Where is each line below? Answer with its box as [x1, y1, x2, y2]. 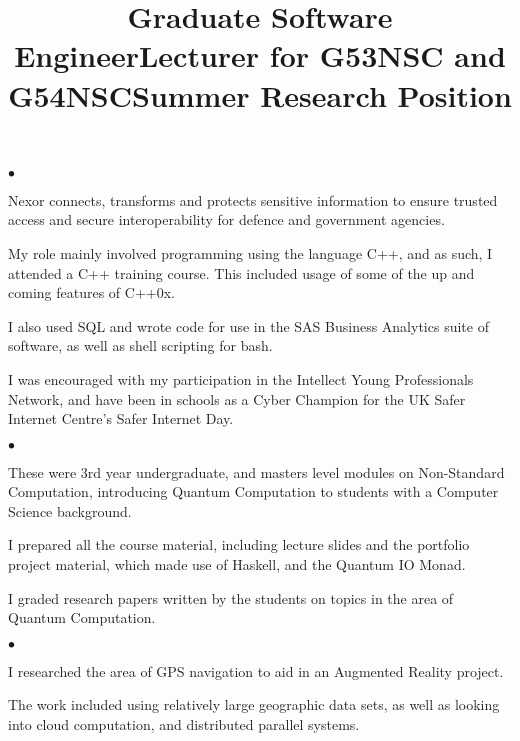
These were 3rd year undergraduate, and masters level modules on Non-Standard [8, 461, 505, 482]
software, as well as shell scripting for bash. [8, 335, 273, 356]
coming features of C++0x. [8, 282, 175, 303]
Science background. [8, 500, 132, 521]
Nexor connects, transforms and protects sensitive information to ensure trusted [8, 189, 498, 210]
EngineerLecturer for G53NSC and [14, 35, 506, 76]
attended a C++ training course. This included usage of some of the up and [8, 262, 475, 283]
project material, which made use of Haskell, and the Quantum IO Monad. [8, 554, 466, 575]
